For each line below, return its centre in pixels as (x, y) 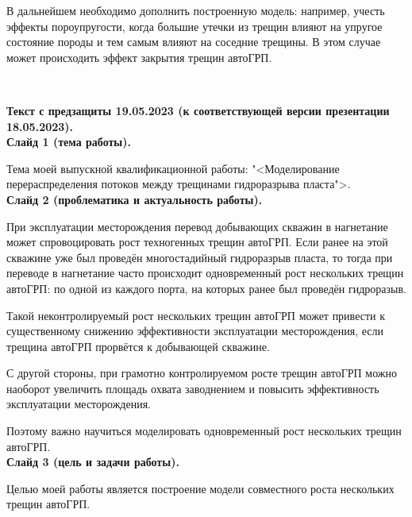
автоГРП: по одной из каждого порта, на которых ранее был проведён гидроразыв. (206, 288)
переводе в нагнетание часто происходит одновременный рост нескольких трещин (205, 273)
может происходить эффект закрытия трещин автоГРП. (139, 57)
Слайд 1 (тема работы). (69, 142)
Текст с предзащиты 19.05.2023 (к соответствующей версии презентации (198, 110)
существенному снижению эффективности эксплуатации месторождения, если (195, 331)
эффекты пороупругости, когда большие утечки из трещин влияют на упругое (194, 26)
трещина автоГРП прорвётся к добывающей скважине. (138, 346)
